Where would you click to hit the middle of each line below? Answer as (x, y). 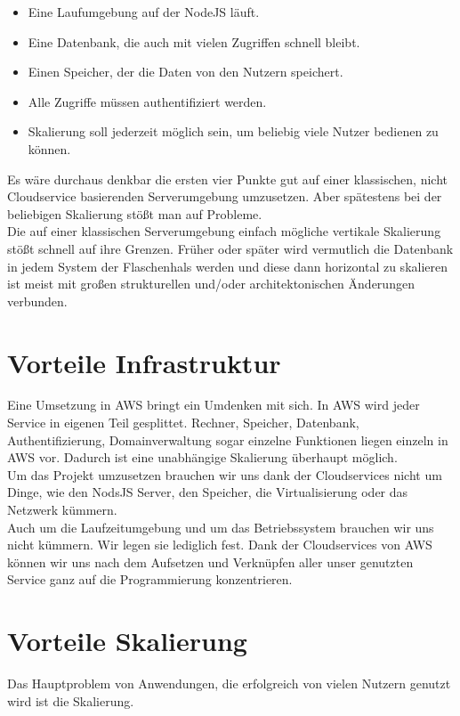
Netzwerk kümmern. (62, 509)
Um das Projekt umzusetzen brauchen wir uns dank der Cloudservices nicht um (225, 474)
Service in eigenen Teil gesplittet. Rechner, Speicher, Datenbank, (183, 423)
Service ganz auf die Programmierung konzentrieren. (150, 579)
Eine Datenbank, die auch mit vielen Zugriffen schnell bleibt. (194, 41)
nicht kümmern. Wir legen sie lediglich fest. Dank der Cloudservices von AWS (220, 545)
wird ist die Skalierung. (71, 700)
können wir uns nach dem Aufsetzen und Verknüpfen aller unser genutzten (210, 561)
